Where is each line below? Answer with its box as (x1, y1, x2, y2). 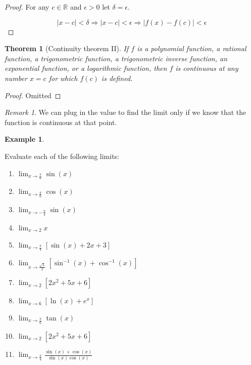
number (5, 72, 27, 83)
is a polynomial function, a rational (137, 43, 246, 54)
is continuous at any (175, 63, 238, 73)
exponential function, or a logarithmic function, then (5, 63, 167, 73)
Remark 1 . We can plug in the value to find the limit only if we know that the (5, 107, 246, 117)
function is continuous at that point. (5, 116, 117, 127)
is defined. (101, 72, 133, 83)
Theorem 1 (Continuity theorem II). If (5, 43, 129, 54)
